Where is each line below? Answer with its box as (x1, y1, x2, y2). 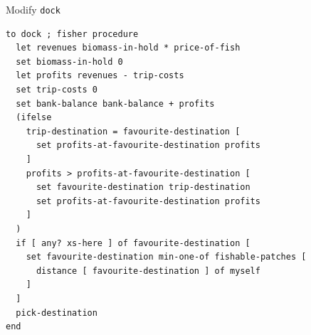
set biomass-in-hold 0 (16, 56, 123, 67)
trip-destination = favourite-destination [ (26, 126, 241, 137)
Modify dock (6, 2, 60, 16)
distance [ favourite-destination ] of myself (36, 265, 260, 276)
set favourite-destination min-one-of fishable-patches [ (26, 252, 307, 262)
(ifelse (16, 112, 52, 123)
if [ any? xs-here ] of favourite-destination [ (16, 238, 251, 248)
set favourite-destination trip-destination (36, 182, 251, 193)
